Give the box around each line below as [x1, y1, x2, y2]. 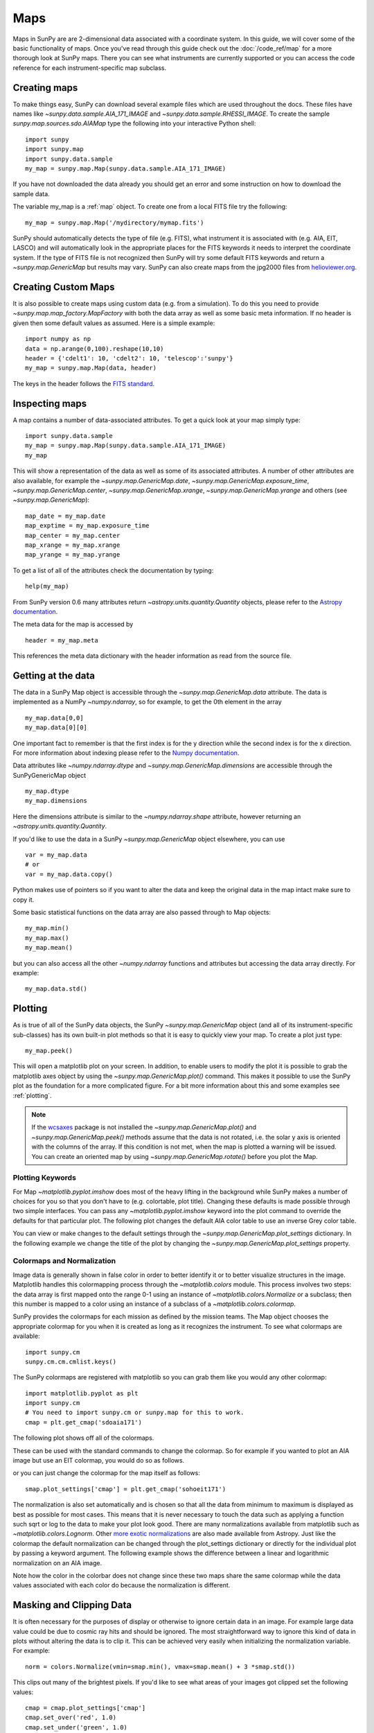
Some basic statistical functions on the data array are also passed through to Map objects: [12, 908, 271, 916]
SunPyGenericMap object [12, 771, 87, 779]
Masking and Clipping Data [12, 1599, 132, 1611]
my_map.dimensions [25, 797, 88, 805]
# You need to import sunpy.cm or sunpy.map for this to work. [25, 1409, 244, 1417]
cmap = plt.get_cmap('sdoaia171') [25, 1418, 142, 1426]
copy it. [12, 895, 35, 904]
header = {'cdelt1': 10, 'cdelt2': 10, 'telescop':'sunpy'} [25, 354, 233, 362]
